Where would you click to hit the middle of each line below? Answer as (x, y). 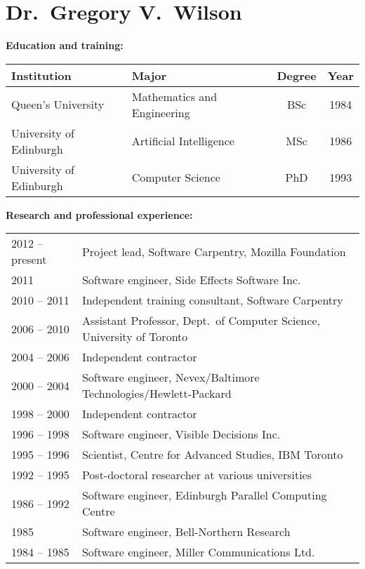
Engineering (161, 112)
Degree (297, 75)
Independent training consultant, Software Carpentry (212, 300)
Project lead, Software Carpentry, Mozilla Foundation (214, 251)
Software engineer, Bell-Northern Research (186, 532)
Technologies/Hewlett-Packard (157, 394)
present (29, 260)
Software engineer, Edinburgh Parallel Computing (204, 495)
